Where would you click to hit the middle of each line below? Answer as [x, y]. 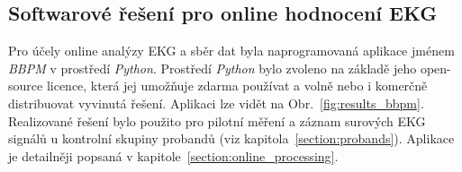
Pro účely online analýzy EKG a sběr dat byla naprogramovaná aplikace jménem [231, 51]
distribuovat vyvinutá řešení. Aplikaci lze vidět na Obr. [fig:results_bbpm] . [216, 103]
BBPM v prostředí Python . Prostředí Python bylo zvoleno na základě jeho [213, 68]
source [26, 86]
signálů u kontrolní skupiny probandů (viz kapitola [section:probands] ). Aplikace [231, 138]
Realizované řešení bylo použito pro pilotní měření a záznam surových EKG [217, 120]
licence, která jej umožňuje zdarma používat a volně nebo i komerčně [237, 86]
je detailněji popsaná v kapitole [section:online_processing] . [173, 155]
